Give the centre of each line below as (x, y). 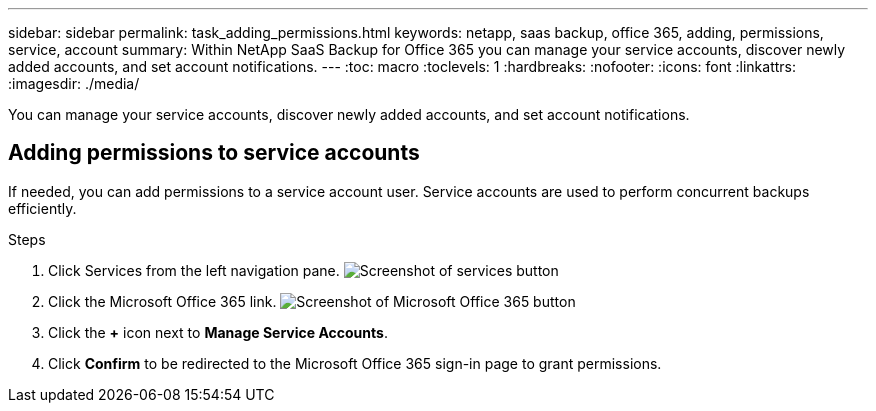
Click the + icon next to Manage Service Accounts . (218, 332)
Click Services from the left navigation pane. (194, 270)
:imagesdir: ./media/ (74, 83)
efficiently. (42, 208)
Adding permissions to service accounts (214, 153)
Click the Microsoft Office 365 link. (162, 301)
